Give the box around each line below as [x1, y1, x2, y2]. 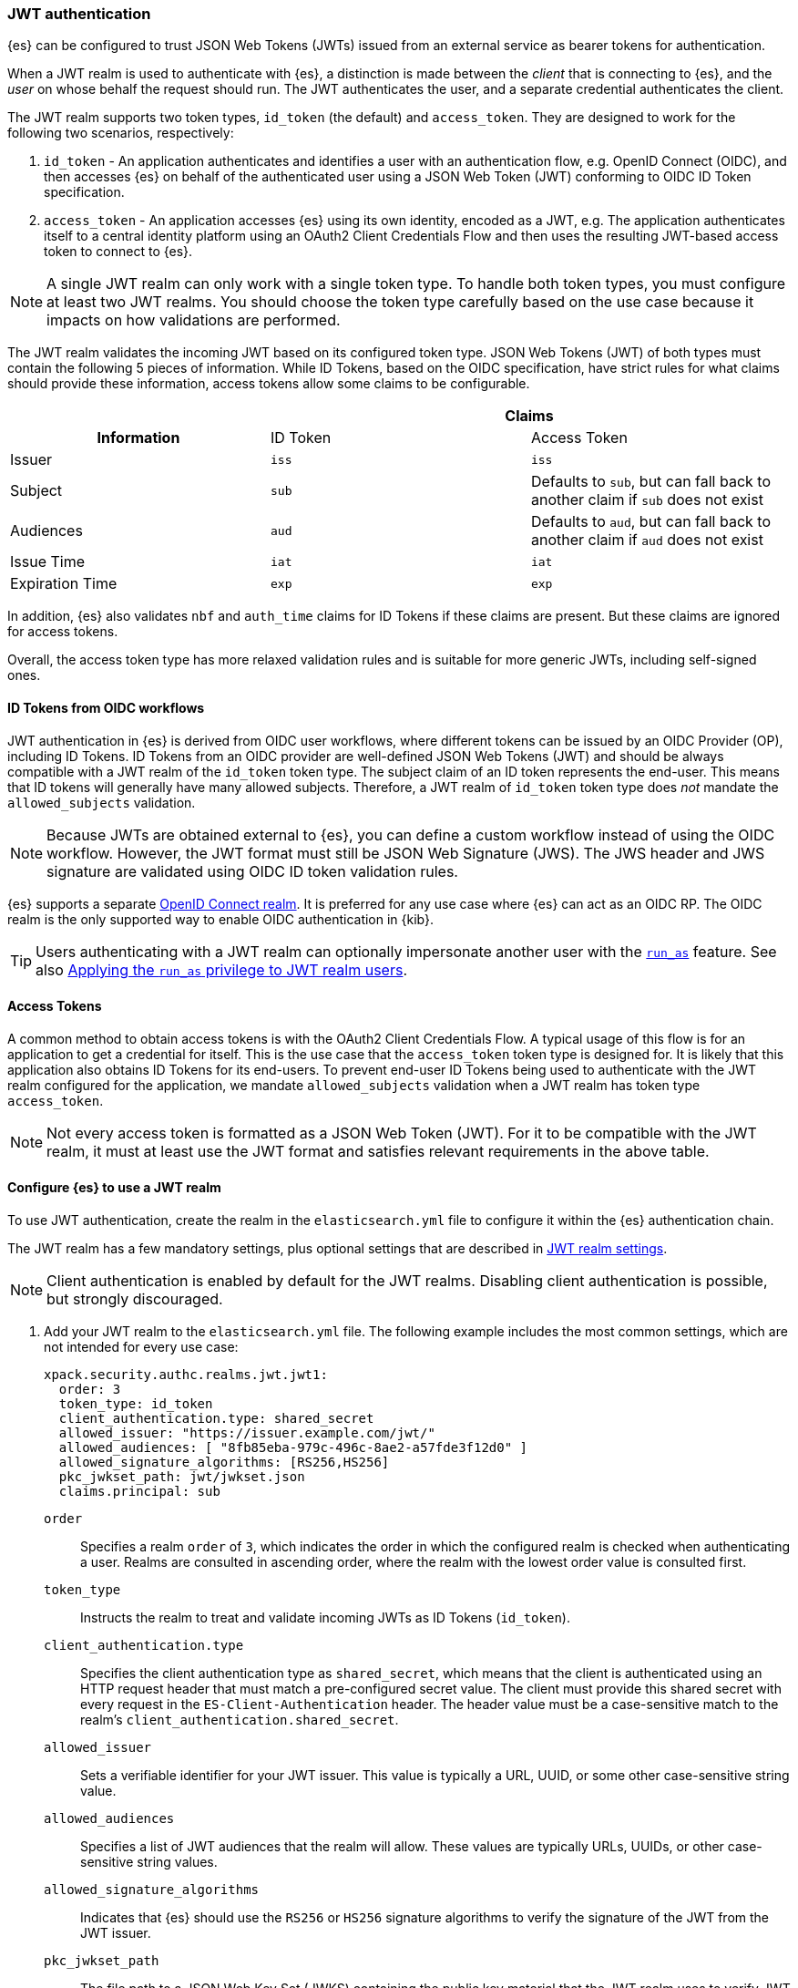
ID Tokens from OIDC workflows [7, 699, 205, 716]
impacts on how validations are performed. [46, 311, 341, 330]
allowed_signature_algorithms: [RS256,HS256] [58, 1455, 390, 1470]
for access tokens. [7, 623, 118, 640]
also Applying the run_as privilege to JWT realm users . [36, 960, 408, 979]
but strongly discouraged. [46, 1290, 223, 1309]
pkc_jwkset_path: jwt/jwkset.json [58, 1469, 305, 1485]
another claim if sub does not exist [530, 490, 763, 510]
